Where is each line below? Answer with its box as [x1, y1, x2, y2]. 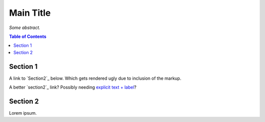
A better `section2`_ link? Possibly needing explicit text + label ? [9, 84, 137, 91]
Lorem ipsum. [9, 110, 37, 116]
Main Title [9, 7, 51, 18]
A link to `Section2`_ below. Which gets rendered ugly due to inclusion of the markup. [9, 75, 182, 81]
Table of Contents [9, 33, 47, 39]
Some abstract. [9, 25, 41, 30]
